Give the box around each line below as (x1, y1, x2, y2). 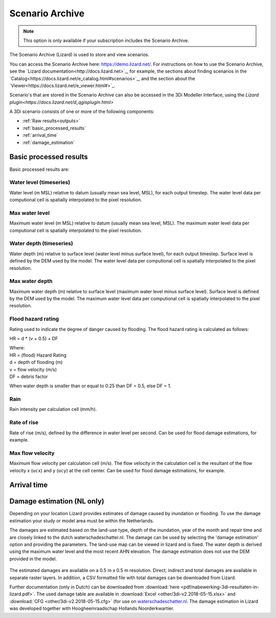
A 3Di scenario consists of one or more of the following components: (9, 108, 155, 115)
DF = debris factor (9, 373, 48, 380)
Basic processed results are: (9, 166, 70, 172)
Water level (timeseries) (9, 179, 71, 186)
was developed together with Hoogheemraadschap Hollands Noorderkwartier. (9, 605, 174, 611)
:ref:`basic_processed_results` (22, 125, 86, 131)
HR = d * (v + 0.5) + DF (9, 335, 58, 341)
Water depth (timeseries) (9, 240, 74, 247)
